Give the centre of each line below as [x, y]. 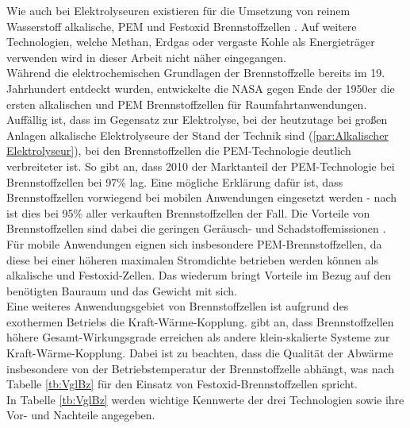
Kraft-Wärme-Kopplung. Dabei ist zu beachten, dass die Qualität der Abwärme [200, 353]
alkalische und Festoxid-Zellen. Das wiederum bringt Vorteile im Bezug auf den [199, 275]
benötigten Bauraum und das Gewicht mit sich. [122, 290]
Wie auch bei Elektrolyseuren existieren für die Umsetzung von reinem [178, 10]
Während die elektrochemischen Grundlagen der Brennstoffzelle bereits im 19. [196, 73]
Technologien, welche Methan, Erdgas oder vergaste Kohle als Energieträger [191, 42]
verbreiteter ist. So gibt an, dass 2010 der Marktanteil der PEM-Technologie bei [201, 166]
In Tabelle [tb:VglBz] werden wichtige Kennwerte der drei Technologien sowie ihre [205, 399]
